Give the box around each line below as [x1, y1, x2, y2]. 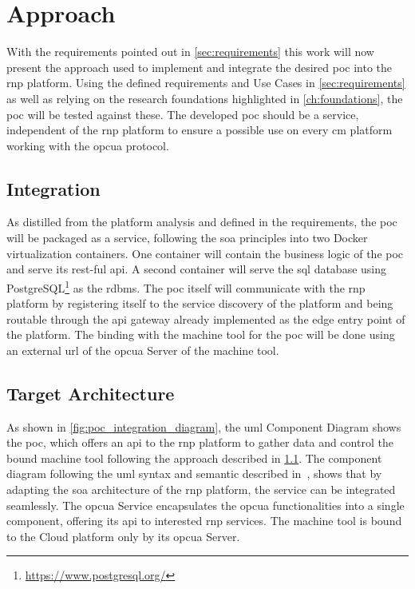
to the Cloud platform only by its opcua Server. [6, 527, 240, 544]
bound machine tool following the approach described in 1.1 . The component [6, 449, 382, 466]
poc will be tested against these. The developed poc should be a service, [6, 105, 359, 122]
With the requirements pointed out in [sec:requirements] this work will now [6, 43, 374, 60]
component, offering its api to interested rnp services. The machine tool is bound [6, 512, 402, 529]
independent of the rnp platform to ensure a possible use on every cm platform [6, 121, 393, 138]
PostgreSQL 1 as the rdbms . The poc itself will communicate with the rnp [6, 277, 366, 296]
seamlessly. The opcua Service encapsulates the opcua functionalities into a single [6, 496, 405, 513]
